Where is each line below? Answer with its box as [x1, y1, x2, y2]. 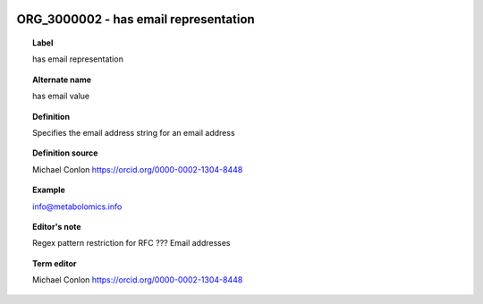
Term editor [32, 258, 77, 268]
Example [32, 184, 66, 196]
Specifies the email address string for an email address [32, 127, 236, 138]
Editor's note [32, 221, 81, 232]
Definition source [32, 148, 98, 158]
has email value [32, 90, 89, 102]
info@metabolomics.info [32, 201, 123, 212]
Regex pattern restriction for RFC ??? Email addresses [32, 238, 231, 249]
